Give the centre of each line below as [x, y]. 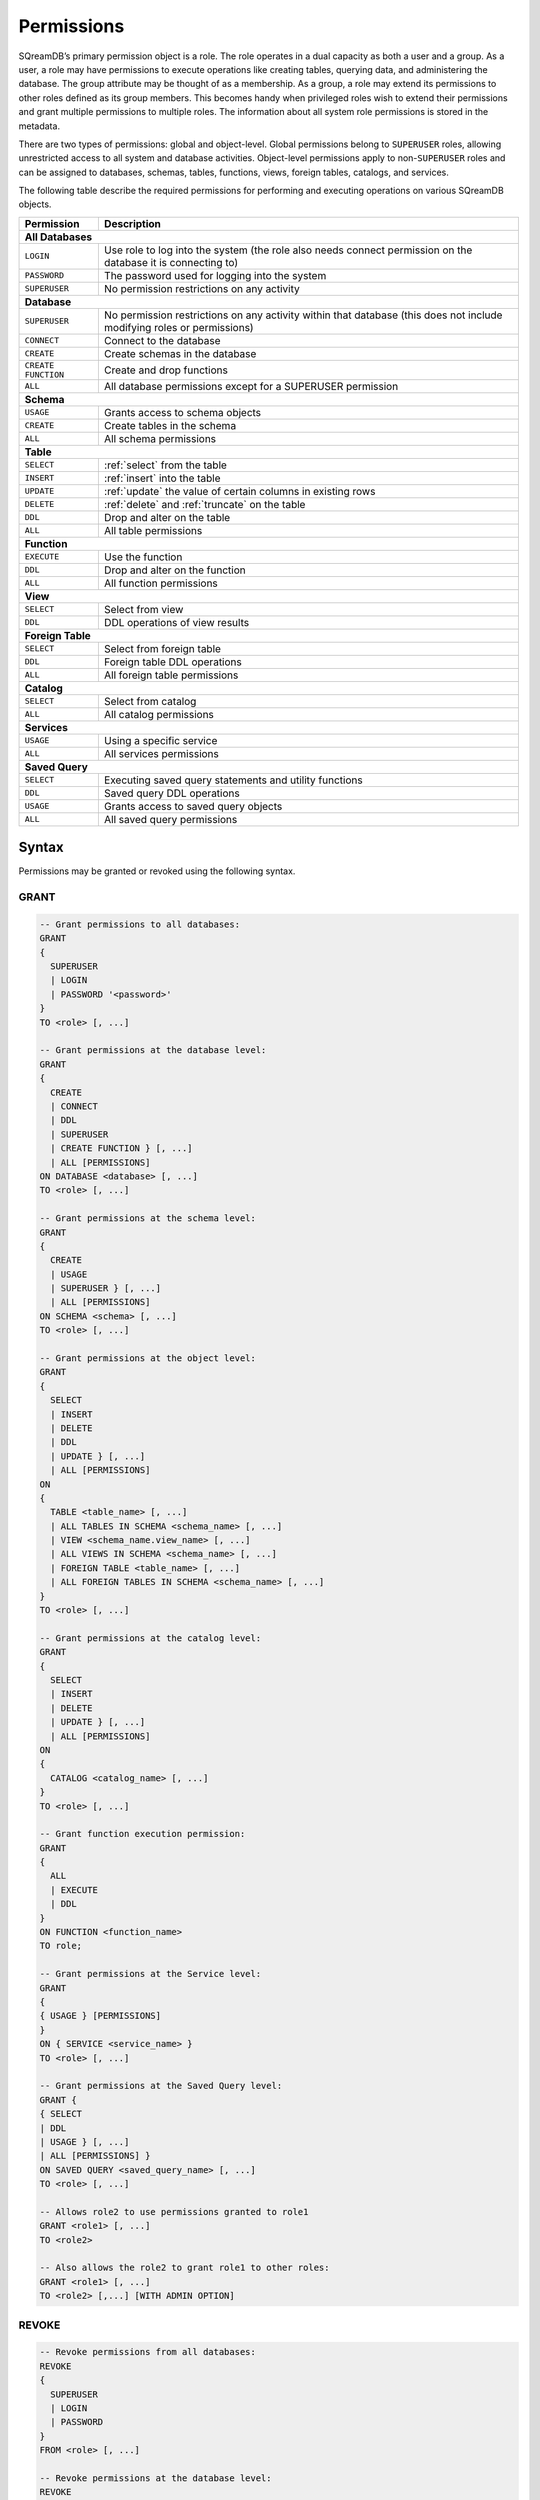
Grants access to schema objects [182, 412]
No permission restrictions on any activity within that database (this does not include [303, 315]
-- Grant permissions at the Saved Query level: [161, 2086]
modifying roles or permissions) [178, 327]
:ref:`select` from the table [165, 465]
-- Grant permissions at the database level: [153, 1050]
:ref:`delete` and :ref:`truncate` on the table [204, 504]
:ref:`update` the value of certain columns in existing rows [239, 491]
